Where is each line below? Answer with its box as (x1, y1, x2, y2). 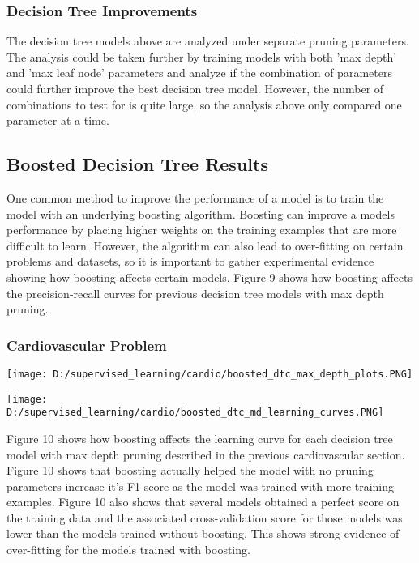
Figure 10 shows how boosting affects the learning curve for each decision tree (6, 429, 393, 446)
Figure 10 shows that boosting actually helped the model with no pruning (6, 462, 374, 479)
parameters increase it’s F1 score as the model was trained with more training (6, 477, 395, 494)
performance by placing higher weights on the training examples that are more (6, 221, 397, 238)
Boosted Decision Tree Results (6, 151, 268, 177)
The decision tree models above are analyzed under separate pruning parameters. (6, 32, 409, 49)
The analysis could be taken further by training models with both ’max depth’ (6, 48, 397, 65)
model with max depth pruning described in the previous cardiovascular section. (6, 446, 405, 463)
